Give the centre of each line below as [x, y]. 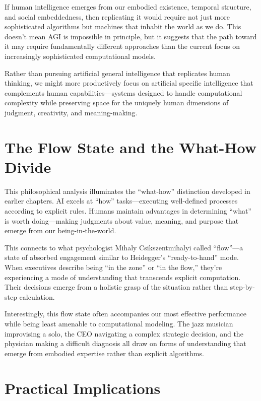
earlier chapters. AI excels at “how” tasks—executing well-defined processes [121, 201]
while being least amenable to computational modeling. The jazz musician [119, 323]
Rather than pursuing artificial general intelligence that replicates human [117, 73]
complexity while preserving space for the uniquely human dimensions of [117, 103]
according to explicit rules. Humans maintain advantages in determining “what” [128, 211]
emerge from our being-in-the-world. [60, 230]
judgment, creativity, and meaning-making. [71, 112]
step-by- [242, 287]
